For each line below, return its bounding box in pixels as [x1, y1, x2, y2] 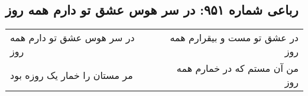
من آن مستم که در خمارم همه [176, 61, 299, 75]
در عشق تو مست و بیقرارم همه [170, 31, 299, 45]
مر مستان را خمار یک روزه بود [10, 68, 133, 82]
